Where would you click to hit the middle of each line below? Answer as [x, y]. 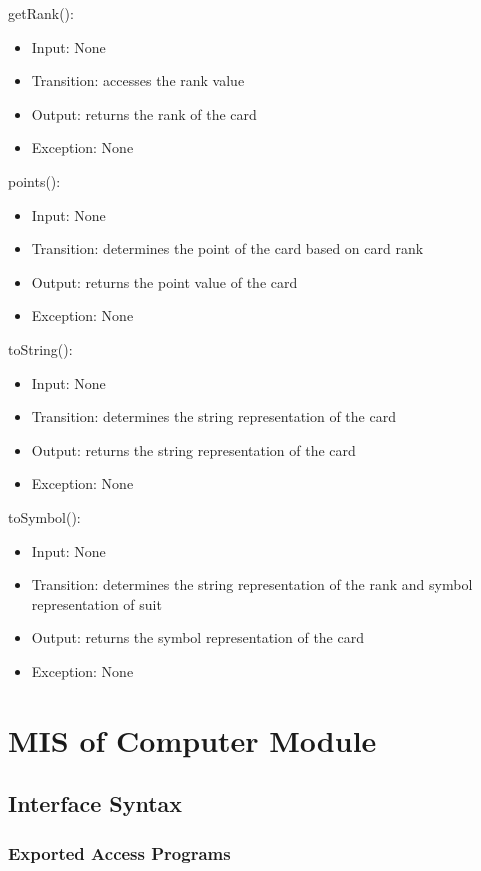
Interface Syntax [95, 803]
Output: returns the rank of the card [144, 113]
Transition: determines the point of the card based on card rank [227, 248]
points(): [34, 180]
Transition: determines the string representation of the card [213, 416]
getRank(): [41, 13]
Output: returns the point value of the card [164, 281]
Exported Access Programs [119, 852]
